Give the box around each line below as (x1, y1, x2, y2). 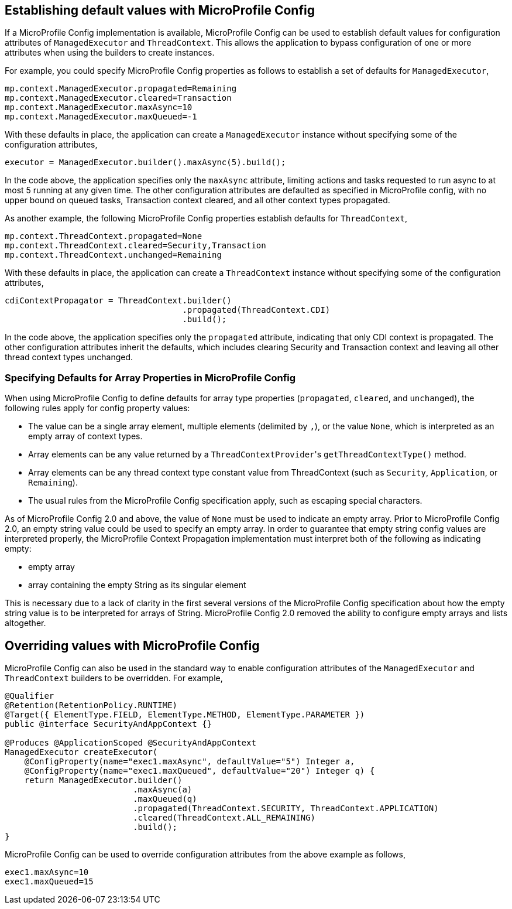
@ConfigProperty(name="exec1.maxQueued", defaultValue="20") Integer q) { (24, 766, 375, 776)
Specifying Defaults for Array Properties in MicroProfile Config (5, 371, 296, 384)
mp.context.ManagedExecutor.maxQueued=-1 (5, 112, 197, 122)
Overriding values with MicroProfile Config (5, 638, 260, 653)
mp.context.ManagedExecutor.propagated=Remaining (5, 84, 237, 94)
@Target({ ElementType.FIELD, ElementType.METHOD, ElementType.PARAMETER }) (5, 710, 365, 720)
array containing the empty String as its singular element (28, 580, 246, 590)
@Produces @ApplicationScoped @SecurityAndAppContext (5, 738, 256, 748)
